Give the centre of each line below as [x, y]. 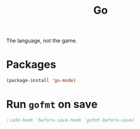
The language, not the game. [42, 41]
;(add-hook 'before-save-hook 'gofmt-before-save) [71, 120]
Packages [31, 64]
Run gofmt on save [52, 104]
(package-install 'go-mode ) [41, 81]
